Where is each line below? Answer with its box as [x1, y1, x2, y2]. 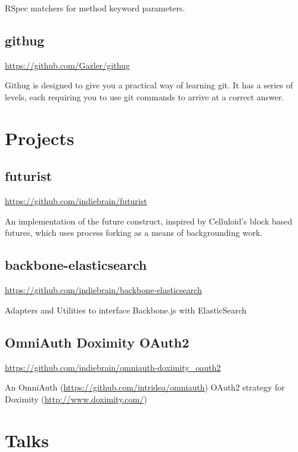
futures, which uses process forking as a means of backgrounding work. [5, 226, 263, 239]
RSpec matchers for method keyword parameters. [5, 2, 185, 14]
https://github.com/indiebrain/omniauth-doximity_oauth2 [5, 361, 221, 373]
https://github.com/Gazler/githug [5, 59, 130, 71]
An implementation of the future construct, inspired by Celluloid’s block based [5, 214, 293, 227]
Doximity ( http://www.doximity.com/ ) [5, 392, 147, 405]
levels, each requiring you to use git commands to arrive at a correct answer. [5, 90, 284, 103]
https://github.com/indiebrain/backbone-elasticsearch [5, 284, 202, 296]
